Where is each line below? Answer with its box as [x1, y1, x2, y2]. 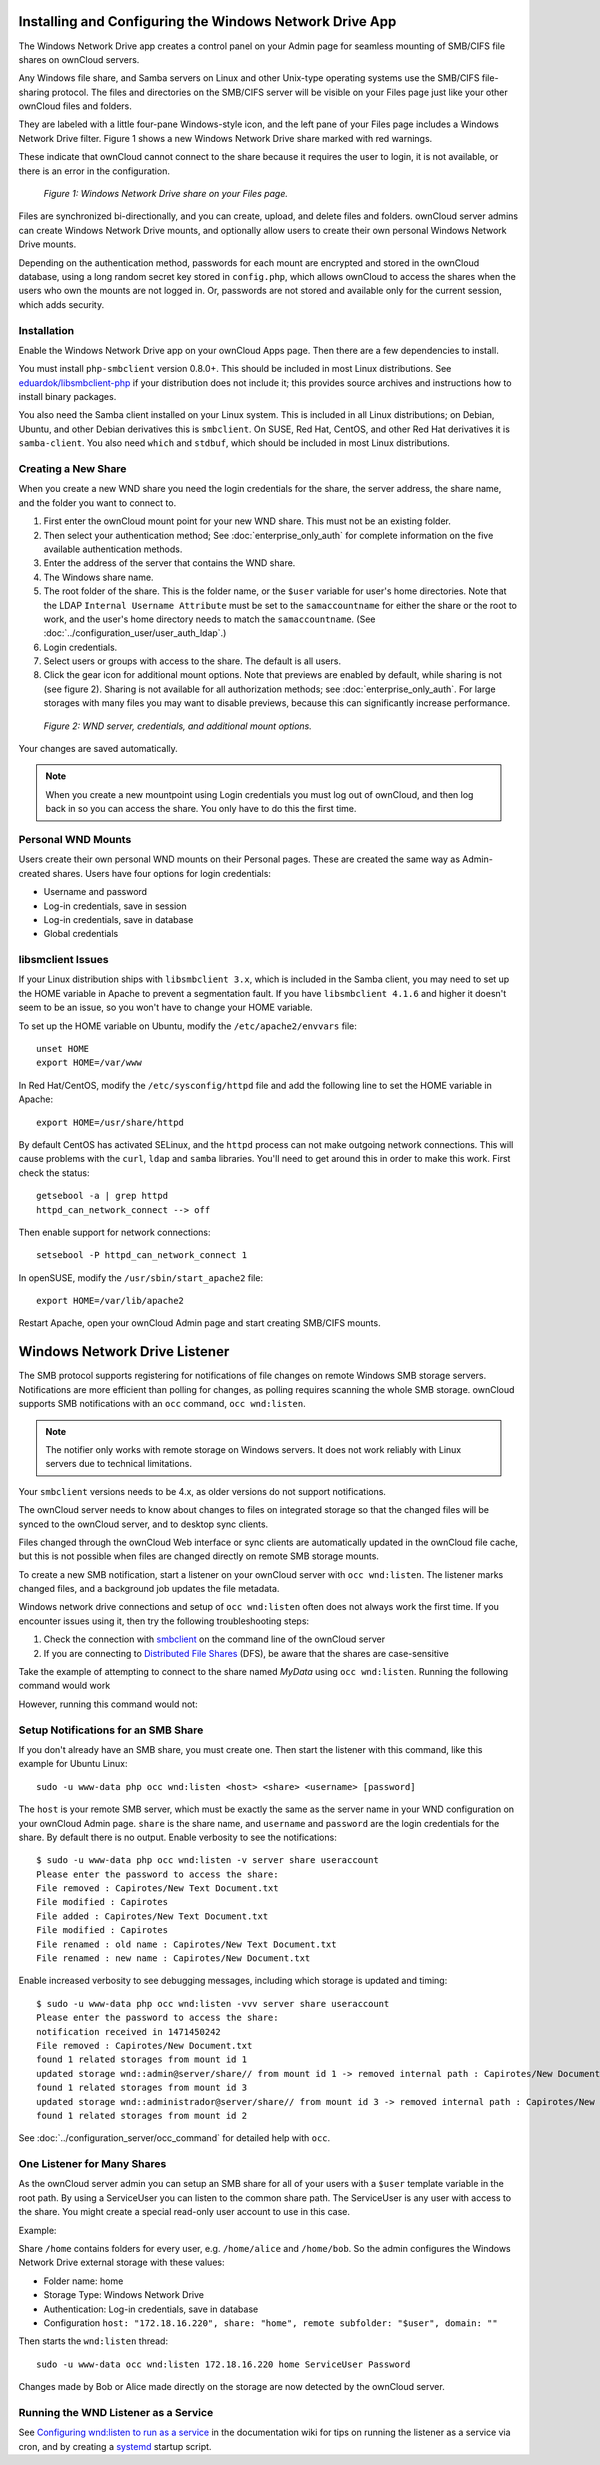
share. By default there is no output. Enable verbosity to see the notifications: [18, 1831, 337, 1843]
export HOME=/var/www [36, 1057, 142, 1069]
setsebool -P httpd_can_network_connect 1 [36, 1250, 248, 1261]
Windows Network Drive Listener [18, 1343, 230, 1360]
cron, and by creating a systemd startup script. [18, 2440, 212, 2452]
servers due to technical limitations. [45, 1458, 192, 1470]
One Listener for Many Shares [18, 2157, 167, 2171]
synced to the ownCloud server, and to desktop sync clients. [18, 1518, 269, 1530]
